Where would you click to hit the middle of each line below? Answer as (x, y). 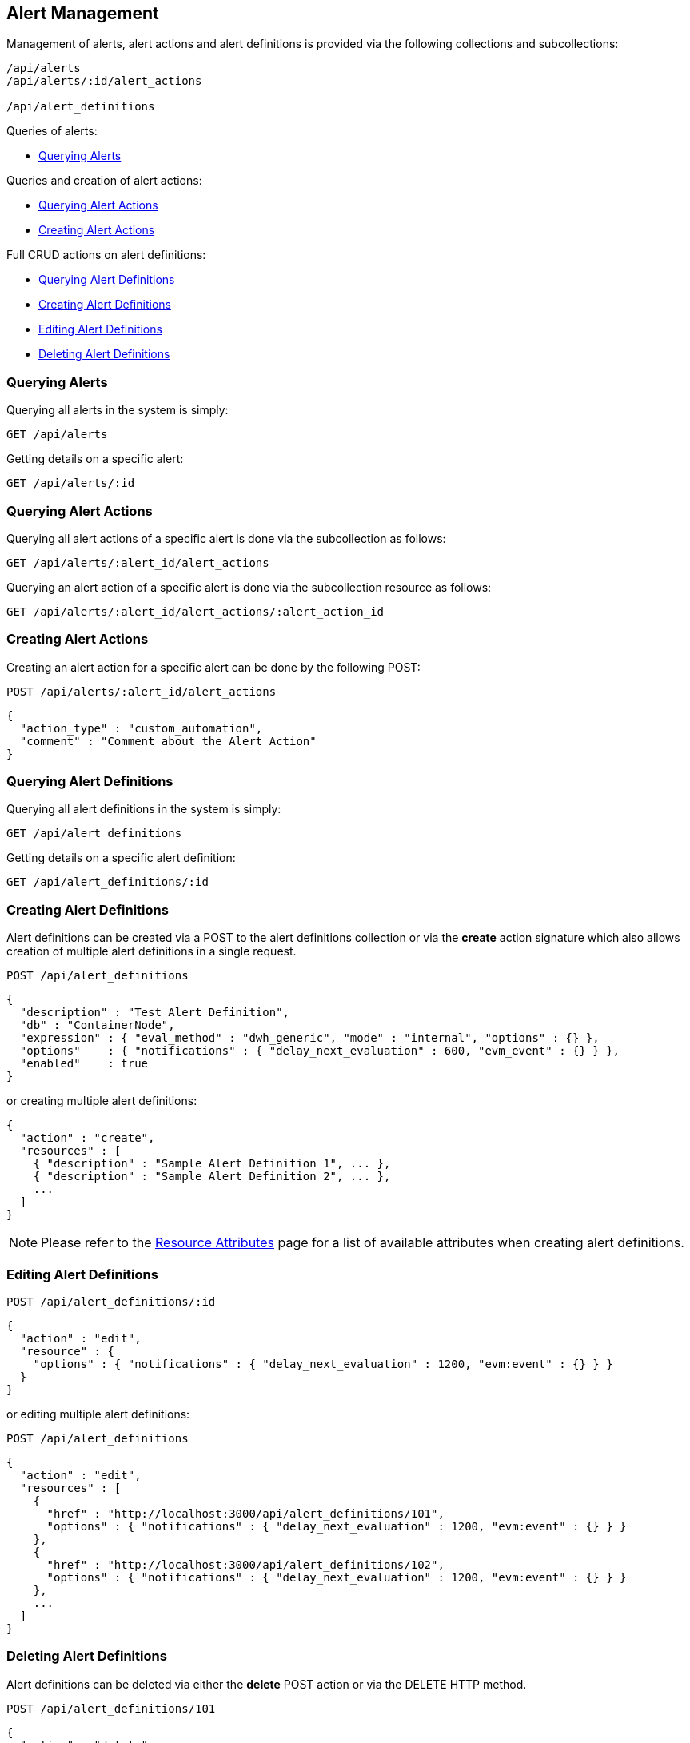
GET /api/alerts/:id (71, 483)
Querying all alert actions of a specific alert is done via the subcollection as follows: (226, 538)
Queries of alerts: (52, 131)
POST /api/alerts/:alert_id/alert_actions (142, 691)
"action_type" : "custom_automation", (141, 728)
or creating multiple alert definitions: (102, 1101)
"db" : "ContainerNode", (97, 1025)
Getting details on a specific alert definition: (121, 858)
